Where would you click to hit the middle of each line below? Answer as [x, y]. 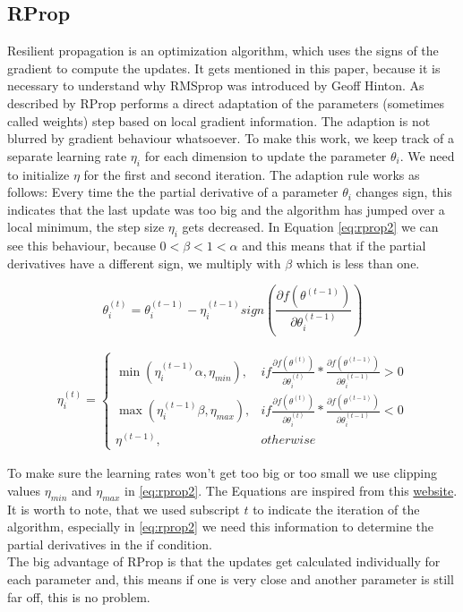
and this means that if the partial [334, 246]
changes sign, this [404, 192]
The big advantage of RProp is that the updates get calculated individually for [224, 561]
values [24, 490]
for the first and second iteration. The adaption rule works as [252, 174]
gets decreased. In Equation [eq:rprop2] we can [310, 227]
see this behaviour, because [81, 246]
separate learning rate [67, 155]
